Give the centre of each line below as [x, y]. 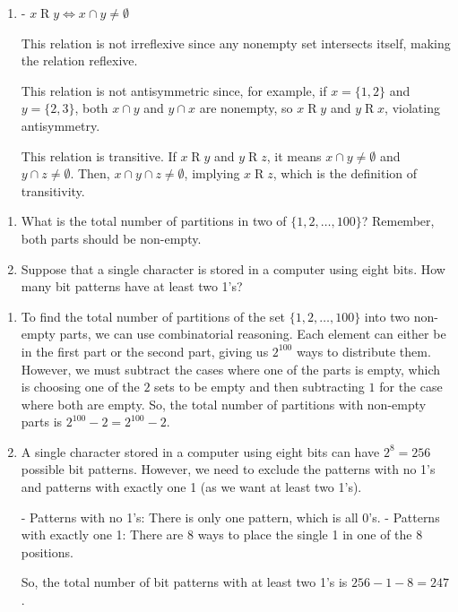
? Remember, [398, 221]
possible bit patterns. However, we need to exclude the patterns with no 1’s [228, 469]
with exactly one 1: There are [102, 534]
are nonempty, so [246, 108]
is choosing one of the [80, 387]
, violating [412, 108]
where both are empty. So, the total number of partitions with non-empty [224, 404]
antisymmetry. [60, 125]
